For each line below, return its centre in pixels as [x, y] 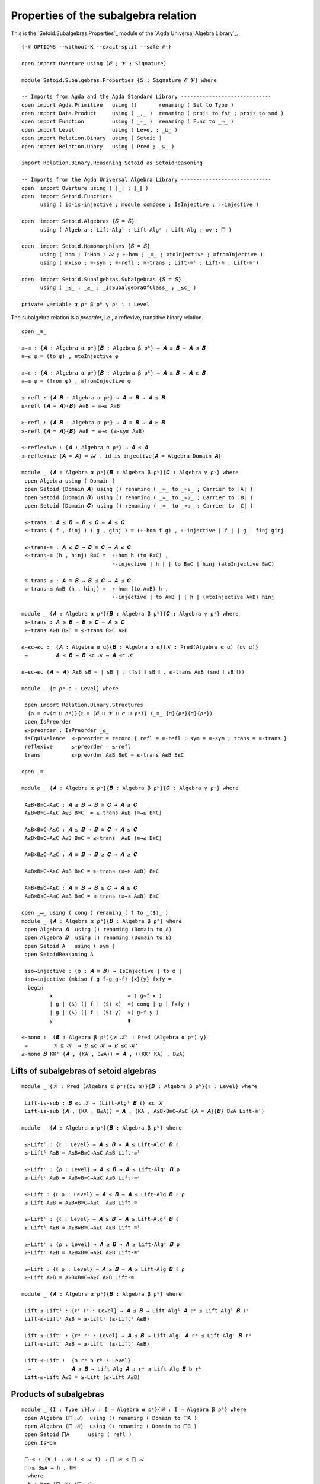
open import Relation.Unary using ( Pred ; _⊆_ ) [98, 146]
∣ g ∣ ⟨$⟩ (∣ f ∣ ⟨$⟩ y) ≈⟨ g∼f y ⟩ [104, 1012]
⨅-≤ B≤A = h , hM [50, 1468]
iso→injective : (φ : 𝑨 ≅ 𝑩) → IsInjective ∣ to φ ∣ [103, 971]
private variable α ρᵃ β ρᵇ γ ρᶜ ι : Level [86, 305]
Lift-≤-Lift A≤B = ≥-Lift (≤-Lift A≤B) [82, 1377]
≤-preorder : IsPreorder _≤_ [67, 730]
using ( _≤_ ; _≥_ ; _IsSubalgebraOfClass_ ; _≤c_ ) [118, 288]
